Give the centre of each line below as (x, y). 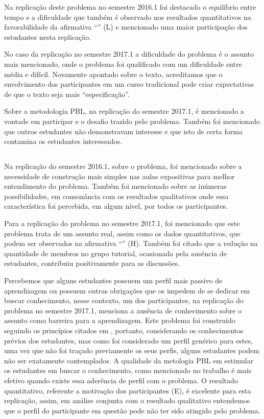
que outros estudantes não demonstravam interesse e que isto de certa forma (123, 131)
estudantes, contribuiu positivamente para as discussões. (92, 263)
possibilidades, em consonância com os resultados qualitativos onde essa (116, 196)
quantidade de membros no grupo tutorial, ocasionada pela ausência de (115, 253)
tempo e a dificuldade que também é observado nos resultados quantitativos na (128, 17)
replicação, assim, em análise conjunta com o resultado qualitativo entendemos (127, 400)
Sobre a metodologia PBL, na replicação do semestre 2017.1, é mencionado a (124, 111)
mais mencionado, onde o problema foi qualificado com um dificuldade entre (123, 64)
